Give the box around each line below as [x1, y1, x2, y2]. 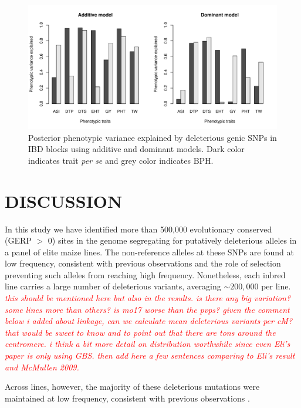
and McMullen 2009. [5, 360, 79, 373]
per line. [261, 280, 291, 292]
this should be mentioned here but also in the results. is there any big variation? [5, 292, 291, 304]
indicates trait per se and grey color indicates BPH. [28, 154, 214, 166]
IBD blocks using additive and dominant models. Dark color [28, 143, 245, 155]
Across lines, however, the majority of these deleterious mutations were [5, 380, 260, 393]
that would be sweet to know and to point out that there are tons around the [5, 326, 276, 338]
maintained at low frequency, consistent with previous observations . [5, 392, 250, 404]
